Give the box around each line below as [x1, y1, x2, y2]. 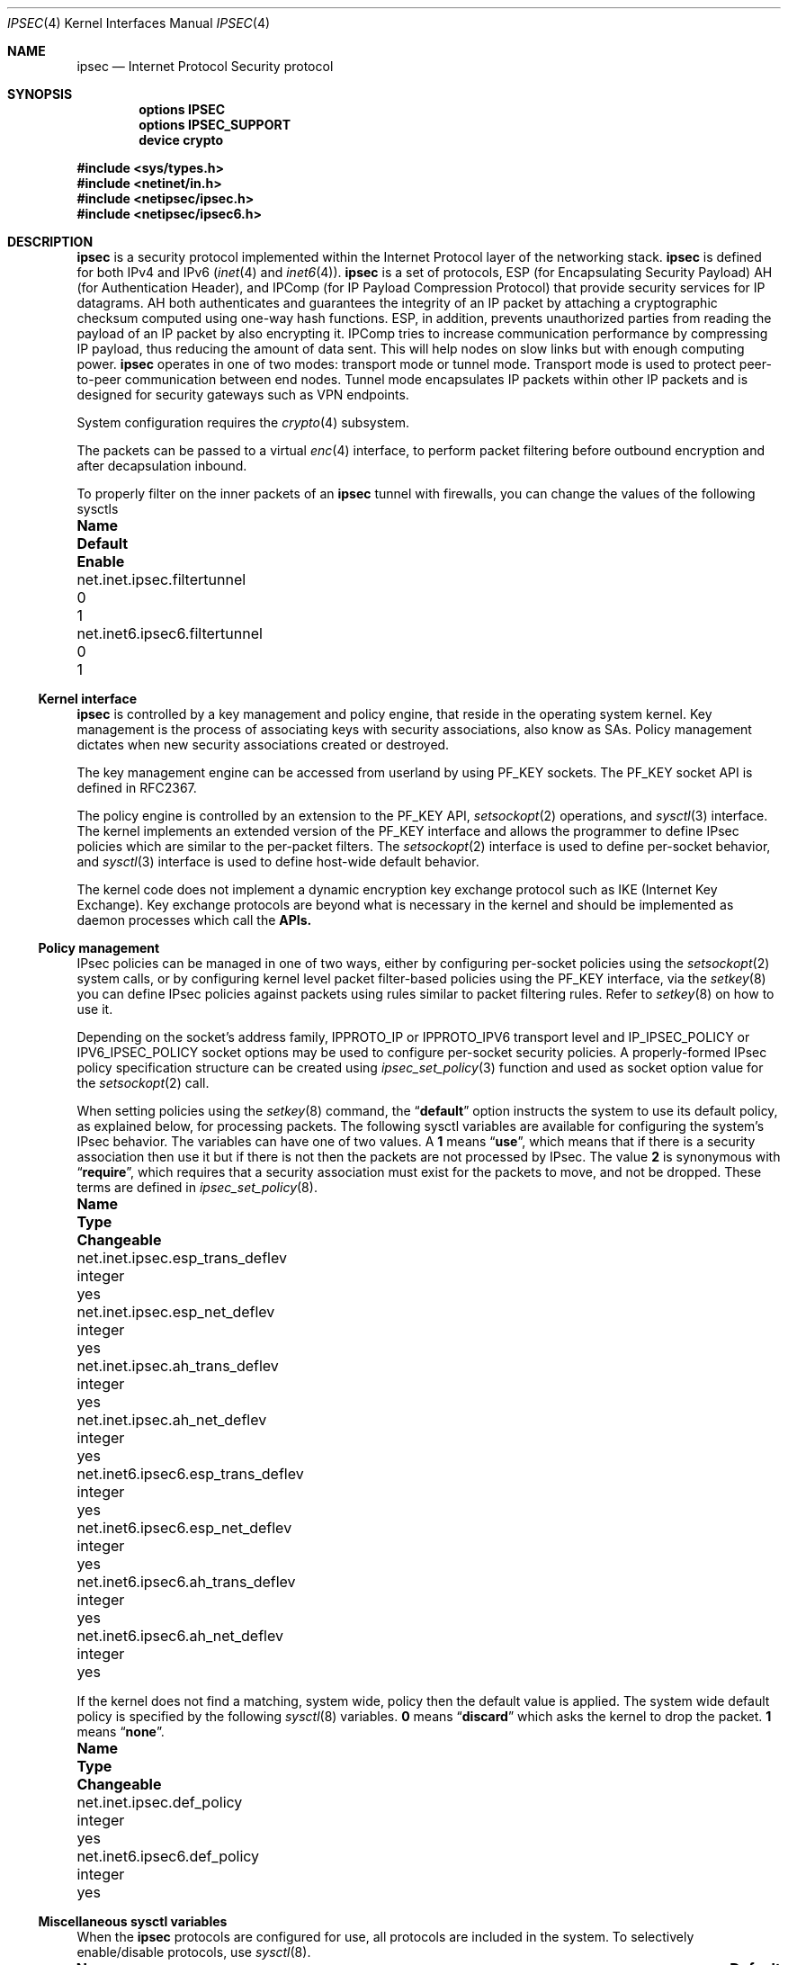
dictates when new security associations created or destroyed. [76, 737, 450, 752]
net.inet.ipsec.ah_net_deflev [76, 1411, 267, 1429]
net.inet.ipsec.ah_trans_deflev [76, 1357, 279, 1375]
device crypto [139, 132, 224, 148]
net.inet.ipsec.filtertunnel [76, 570, 246, 588]
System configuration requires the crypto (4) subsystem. [76, 415, 409, 430]
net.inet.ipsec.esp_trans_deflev [76, 1249, 287, 1267]
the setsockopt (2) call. [76, 1075, 210, 1090]
